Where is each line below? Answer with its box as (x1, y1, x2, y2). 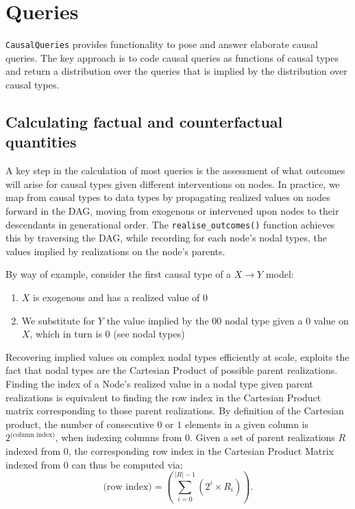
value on (313, 313, 349, 327)
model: (265, 267, 294, 281)
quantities (5, 131, 77, 152)
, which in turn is (29, 327, 102, 341)
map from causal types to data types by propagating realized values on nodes (5, 190, 330, 204)
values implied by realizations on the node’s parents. (5, 244, 225, 258)
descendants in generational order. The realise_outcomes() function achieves (5, 217, 335, 231)
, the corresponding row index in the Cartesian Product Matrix (68, 443, 334, 458)
